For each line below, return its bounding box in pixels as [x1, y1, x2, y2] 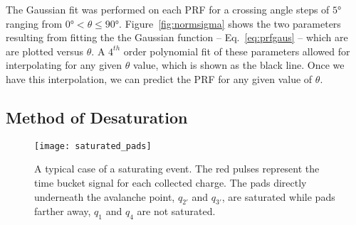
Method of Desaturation [6, 106, 188, 128]
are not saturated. [137, 204, 216, 219]
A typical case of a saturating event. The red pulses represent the [34, 161, 320, 176]
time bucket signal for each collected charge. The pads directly [34, 175, 307, 190]
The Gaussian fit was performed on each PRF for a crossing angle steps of [6, 2, 330, 16]
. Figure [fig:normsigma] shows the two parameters [119, 16, 341, 31]
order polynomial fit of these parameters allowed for [123, 43, 350, 58]
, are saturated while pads [221, 189, 335, 204]
